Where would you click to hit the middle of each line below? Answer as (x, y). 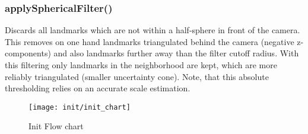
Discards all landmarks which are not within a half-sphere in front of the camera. (153, 30)
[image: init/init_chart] (80, 107)
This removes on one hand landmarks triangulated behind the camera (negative (150, 41)
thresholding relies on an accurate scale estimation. (98, 88)
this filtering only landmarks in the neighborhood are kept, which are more (141, 65)
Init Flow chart (56, 126)
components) (28, 53)
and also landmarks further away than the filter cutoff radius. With (176, 53)
